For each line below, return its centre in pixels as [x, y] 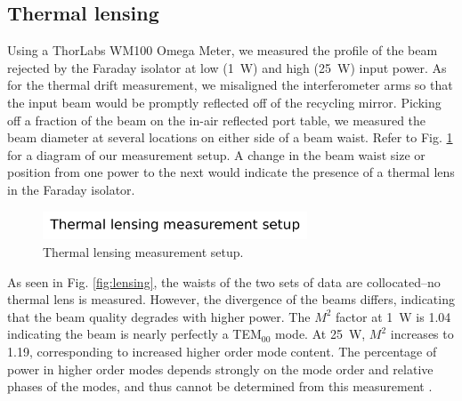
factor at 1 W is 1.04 [393, 316]
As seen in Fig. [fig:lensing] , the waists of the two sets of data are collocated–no [224, 281]
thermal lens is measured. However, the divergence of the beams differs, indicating [231, 299]
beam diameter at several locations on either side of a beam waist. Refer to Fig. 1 [230, 137]
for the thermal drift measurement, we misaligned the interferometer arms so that [230, 85]
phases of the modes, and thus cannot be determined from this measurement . [220, 386]
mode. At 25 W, [320, 334]
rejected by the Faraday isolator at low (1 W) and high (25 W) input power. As [227, 67]
